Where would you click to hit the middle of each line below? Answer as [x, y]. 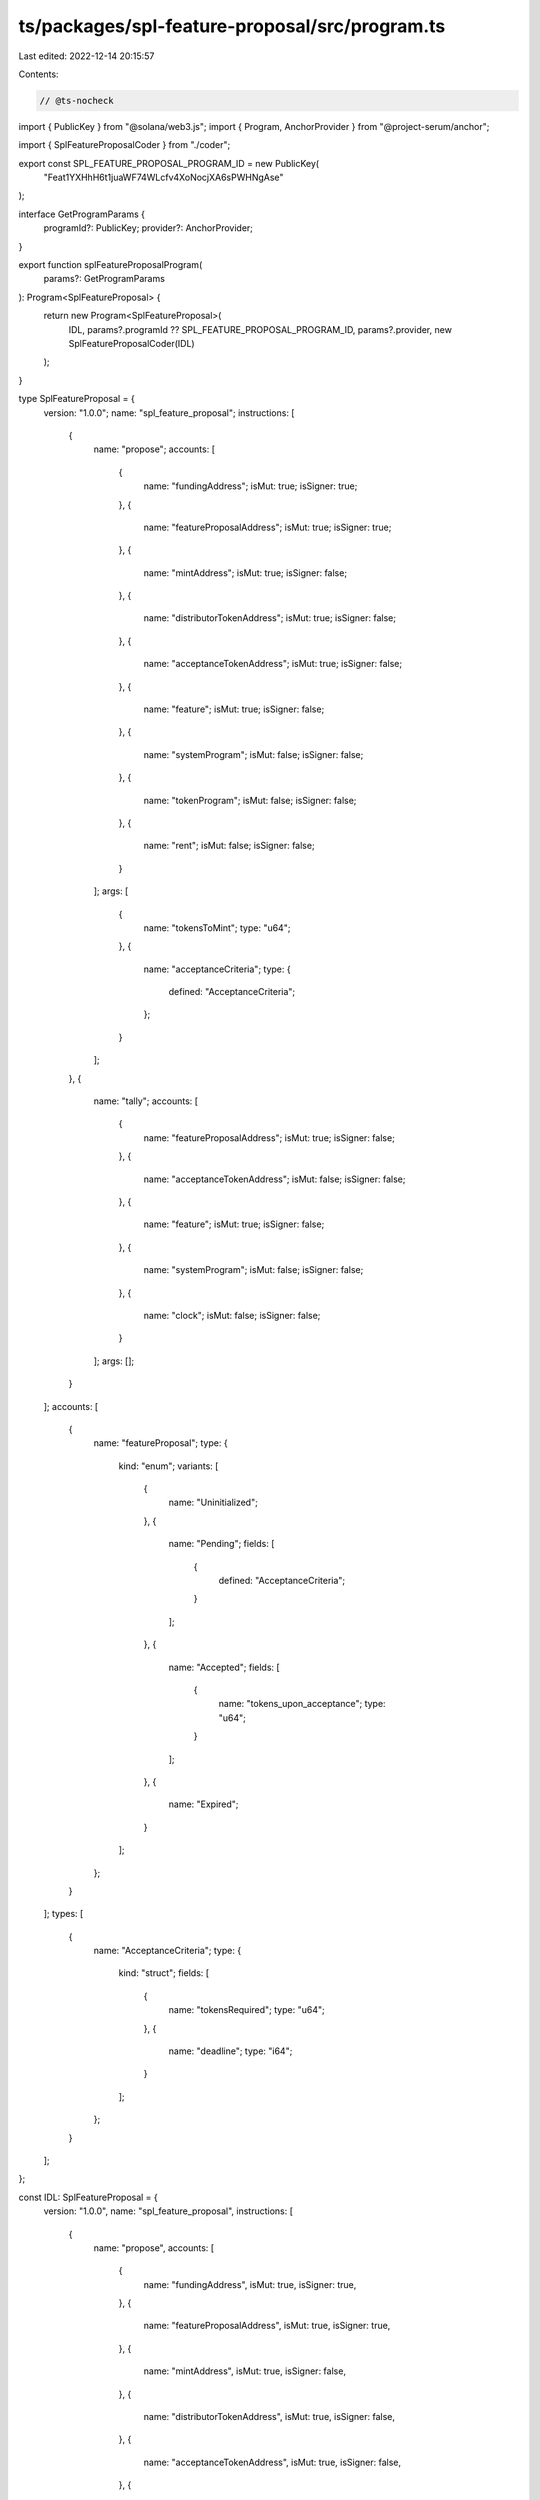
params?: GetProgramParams [104, 279]
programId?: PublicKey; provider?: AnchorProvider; [148, 228]
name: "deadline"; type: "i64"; [230, 2051]
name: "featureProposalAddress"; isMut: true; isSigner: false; [269, 1137]
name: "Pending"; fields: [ [221, 1544]
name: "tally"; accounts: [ [146, 1101]
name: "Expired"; [203, 1804]
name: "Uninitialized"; [213, 1502]
